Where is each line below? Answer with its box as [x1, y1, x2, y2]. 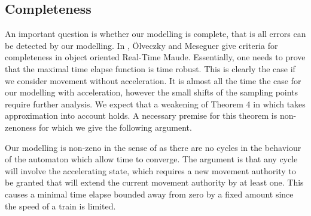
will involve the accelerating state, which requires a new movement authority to [5, 164, 296, 177]
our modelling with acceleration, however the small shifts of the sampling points [5, 86, 298, 98]
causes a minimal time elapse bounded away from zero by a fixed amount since [5, 187, 294, 200]
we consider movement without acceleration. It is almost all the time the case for [5, 74, 301, 87]
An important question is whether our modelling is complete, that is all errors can [5, 27, 306, 40]
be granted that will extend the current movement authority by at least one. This [5, 176, 304, 189]
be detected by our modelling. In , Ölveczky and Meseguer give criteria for [5, 39, 278, 51]
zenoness [5, 121, 36, 133]
